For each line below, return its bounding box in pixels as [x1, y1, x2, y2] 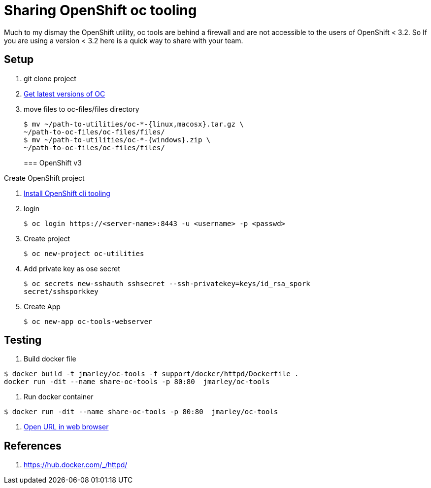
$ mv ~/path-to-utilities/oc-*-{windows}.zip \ [24, 135, 211, 144]
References [4, 439, 62, 452]
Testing [4, 334, 42, 347]
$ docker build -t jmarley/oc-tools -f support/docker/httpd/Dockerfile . [4, 370, 299, 378]
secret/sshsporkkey [24, 287, 99, 295]
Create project [24, 234, 70, 243]
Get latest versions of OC [24, 89, 105, 98]
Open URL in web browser [24, 423, 109, 431]
